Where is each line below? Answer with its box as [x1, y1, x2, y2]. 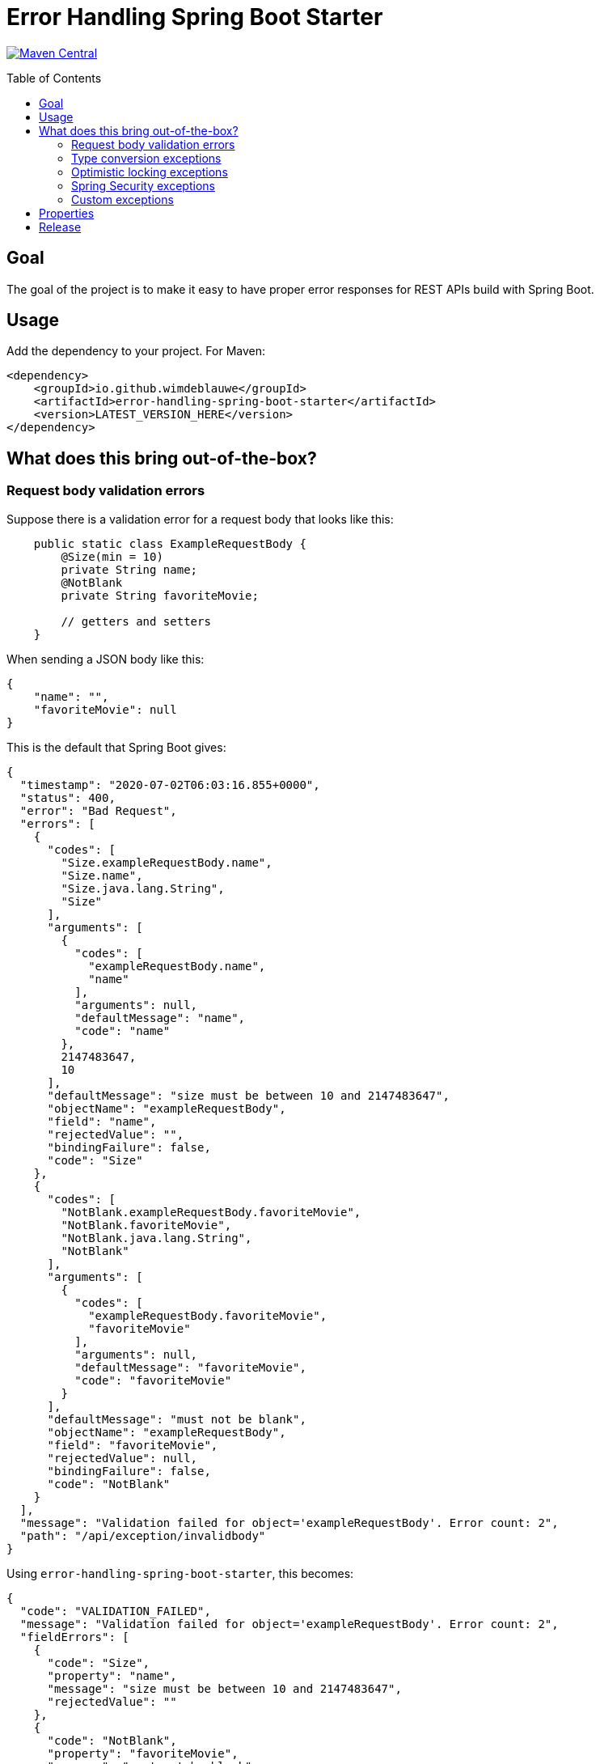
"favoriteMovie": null [33, 702, 177, 716]
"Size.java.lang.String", [61, 881, 225, 895]
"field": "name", [47, 1114, 157, 1128]
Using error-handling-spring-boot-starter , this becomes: [6, 1566, 354, 1580]
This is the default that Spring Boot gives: [6, 740, 226, 754]
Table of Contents [6, 70, 102, 85]
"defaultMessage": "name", [74, 1011, 246, 1024]
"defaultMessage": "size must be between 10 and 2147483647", [47, 1088, 450, 1102]
